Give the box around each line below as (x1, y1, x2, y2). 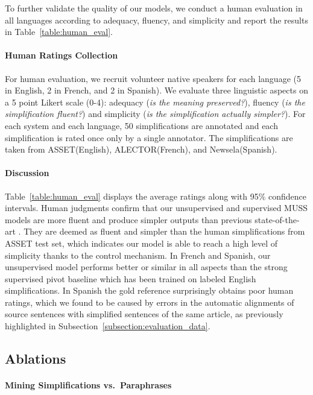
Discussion (5, 166, 49, 179)
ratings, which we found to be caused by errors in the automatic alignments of (5, 295, 294, 308)
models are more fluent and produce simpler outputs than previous (5, 213, 252, 226)
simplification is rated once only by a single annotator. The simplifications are (5, 131, 293, 144)
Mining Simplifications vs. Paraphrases (5, 379, 172, 391)
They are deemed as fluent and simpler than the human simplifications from (24, 225, 305, 238)
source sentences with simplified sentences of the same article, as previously (5, 308, 283, 320)
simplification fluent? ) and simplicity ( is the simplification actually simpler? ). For (5, 107, 306, 120)
